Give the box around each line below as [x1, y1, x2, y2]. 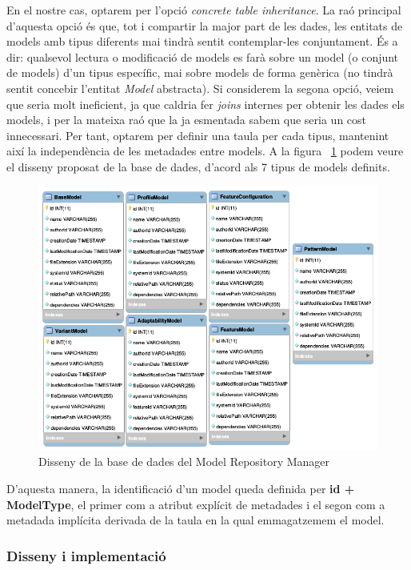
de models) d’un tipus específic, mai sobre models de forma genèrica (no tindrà [6, 64, 393, 81]
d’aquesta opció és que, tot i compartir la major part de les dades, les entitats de [6, 17, 403, 34]
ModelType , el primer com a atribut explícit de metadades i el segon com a [6, 496, 385, 512]
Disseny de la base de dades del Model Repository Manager [38, 453, 330, 470]
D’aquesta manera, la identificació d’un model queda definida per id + [6, 480, 355, 496]
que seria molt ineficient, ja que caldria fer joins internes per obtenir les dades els [6, 95, 405, 112]
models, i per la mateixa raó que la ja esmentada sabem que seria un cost [6, 111, 367, 128]
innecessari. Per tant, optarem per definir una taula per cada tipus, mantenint [6, 126, 389, 143]
